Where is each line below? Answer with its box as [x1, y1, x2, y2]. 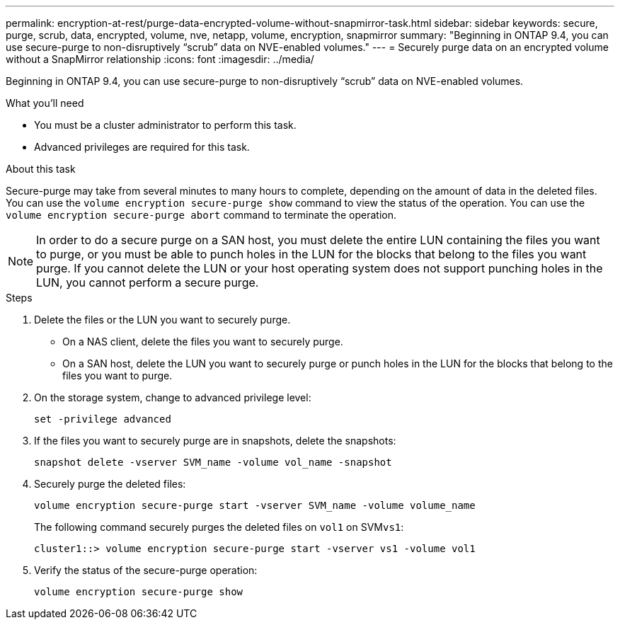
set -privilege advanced [34, 413, 171, 425]
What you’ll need [6, 97, 84, 109]
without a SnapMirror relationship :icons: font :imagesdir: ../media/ [6, 53, 314, 65]
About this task [6, 163, 76, 175]
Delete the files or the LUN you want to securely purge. [34, 314, 291, 326]
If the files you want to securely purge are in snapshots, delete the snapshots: [34, 435, 396, 447]
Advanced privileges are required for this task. [34, 141, 250, 153]
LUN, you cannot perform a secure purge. [36, 275, 259, 289]
